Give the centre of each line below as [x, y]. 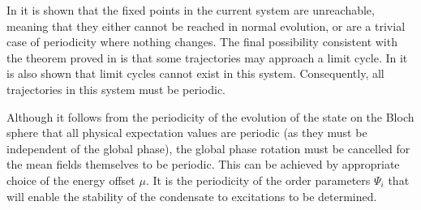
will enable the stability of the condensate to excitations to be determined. [192, 196]
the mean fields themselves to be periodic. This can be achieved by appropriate [203, 164]
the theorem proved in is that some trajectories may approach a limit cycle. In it [207, 57]
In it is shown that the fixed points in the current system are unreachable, [191, 10]
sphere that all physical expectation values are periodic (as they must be [187, 133]
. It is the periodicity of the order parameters [258, 180]
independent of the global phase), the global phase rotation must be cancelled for [208, 148]
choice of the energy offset [71, 180]
